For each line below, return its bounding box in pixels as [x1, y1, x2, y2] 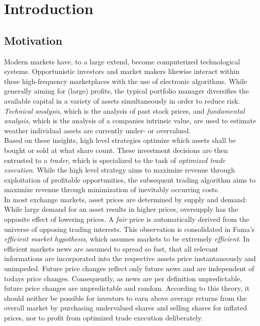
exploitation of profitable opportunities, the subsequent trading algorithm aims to [4, 174, 256, 185]
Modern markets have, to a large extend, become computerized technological [4, 56, 240, 66]
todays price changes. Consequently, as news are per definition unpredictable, [4, 273, 242, 283]
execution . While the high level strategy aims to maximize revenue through [4, 165, 235, 175]
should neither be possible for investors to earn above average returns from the [4, 292, 247, 303]
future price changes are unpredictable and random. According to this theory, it [4, 283, 250, 293]
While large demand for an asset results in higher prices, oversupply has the [4, 204, 238, 214]
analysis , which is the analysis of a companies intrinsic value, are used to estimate [4, 115, 256, 126]
